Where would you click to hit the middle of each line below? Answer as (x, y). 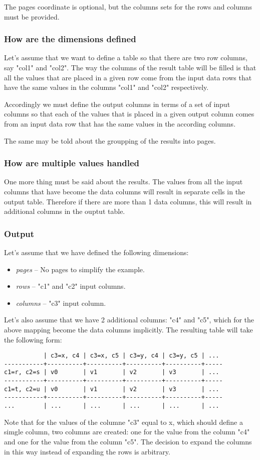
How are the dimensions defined (70, 39)
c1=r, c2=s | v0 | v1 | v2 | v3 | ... (112, 372)
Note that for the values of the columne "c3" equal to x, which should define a (123, 422)
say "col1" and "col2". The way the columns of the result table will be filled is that (130, 67)
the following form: (33, 339)
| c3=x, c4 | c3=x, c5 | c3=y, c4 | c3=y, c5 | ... (131, 356)
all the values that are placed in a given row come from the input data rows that (128, 77)
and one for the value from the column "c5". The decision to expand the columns (128, 441)
